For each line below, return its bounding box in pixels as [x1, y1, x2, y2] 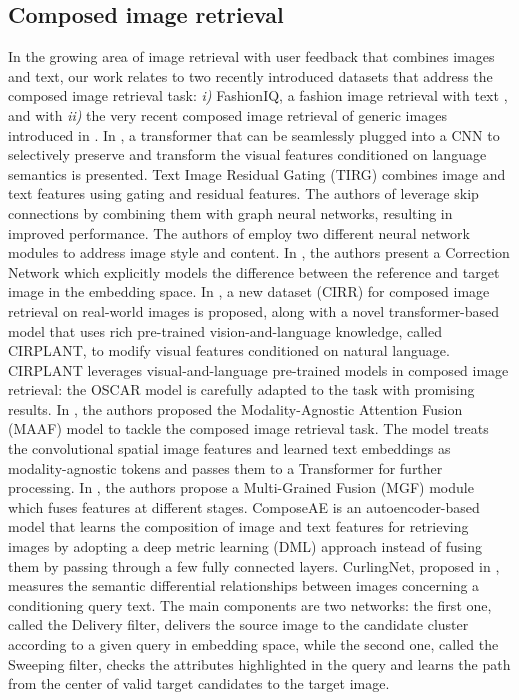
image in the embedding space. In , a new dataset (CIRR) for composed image [8, 281, 490, 302]
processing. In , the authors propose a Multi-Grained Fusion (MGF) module [8, 477, 474, 498]
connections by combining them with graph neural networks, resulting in [8, 202, 453, 223]
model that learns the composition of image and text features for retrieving [8, 516, 469, 537]
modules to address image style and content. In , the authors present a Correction [8, 242, 510, 263]
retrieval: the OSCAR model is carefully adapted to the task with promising [8, 379, 475, 400]
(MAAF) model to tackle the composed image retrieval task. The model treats [8, 418, 489, 439]
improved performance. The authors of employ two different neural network [8, 222, 470, 243]
